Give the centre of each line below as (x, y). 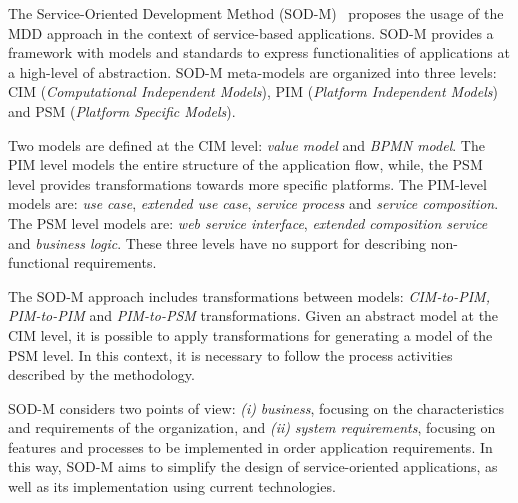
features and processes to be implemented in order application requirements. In (250, 446)
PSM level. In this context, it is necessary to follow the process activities (230, 354)
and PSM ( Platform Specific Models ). (122, 110)
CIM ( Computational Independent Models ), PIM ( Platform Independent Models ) (253, 91)
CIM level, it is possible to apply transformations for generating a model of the (250, 334)
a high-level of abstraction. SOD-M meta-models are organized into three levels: (252, 71)
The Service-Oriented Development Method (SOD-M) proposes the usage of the (256, 13)
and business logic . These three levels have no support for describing (217, 242)
